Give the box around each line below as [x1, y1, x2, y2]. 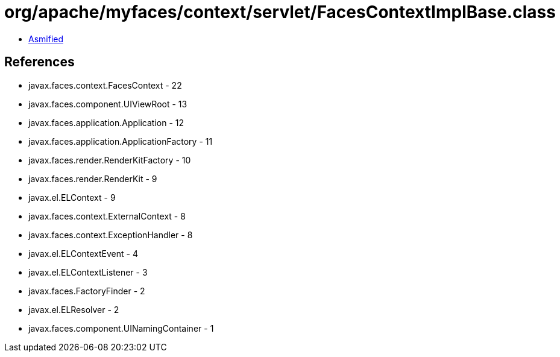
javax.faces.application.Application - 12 [28, 117, 184, 128]
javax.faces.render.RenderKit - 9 [28, 173, 157, 184]
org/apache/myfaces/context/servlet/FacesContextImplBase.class [4, 2, 556, 22]
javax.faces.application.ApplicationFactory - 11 [28, 136, 213, 147]
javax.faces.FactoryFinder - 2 [28, 285, 145, 296]
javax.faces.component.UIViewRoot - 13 [28, 98, 187, 109]
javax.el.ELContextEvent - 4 [28, 248, 138, 259]
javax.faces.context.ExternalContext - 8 [28, 210, 186, 221]
